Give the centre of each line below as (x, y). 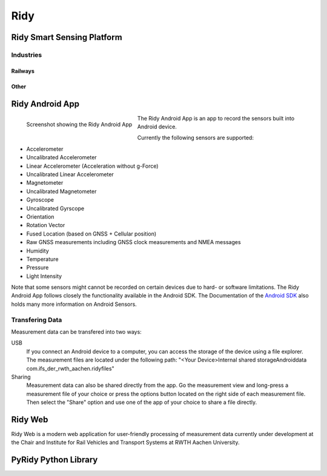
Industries (27, 55)
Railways (23, 71)
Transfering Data (37, 320)
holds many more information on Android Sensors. (74, 304)
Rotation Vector (46, 225)
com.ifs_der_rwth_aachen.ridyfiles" (70, 368)
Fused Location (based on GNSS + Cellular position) (91, 234)
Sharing (21, 377)
